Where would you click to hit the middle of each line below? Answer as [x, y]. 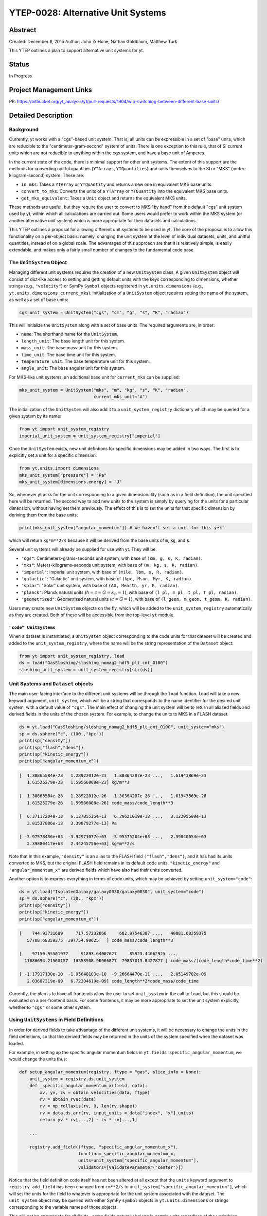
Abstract [23, 30]
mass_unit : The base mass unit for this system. [70, 348]
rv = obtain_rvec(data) [68, 1099]
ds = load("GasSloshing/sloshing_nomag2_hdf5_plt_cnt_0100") [94, 663]
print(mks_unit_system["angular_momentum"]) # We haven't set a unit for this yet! [122, 528]
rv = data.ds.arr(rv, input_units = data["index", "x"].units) [117, 1113]
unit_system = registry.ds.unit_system [77, 1079]
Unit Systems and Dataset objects [51, 683]
